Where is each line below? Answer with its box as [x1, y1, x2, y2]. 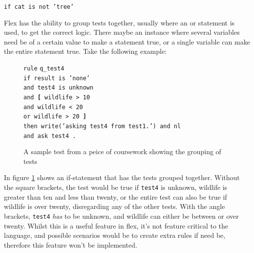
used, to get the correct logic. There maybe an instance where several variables [4, 27, 240, 37]
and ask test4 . [23, 132, 76, 139]
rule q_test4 [23, 65, 64, 72]
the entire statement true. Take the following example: [4, 46, 167, 56]
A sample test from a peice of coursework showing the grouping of [23, 146, 221, 157]
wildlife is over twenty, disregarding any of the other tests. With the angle [4, 201, 225, 211]
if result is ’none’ [23, 74, 90, 82]
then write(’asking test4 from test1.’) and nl [23, 122, 181, 130]
